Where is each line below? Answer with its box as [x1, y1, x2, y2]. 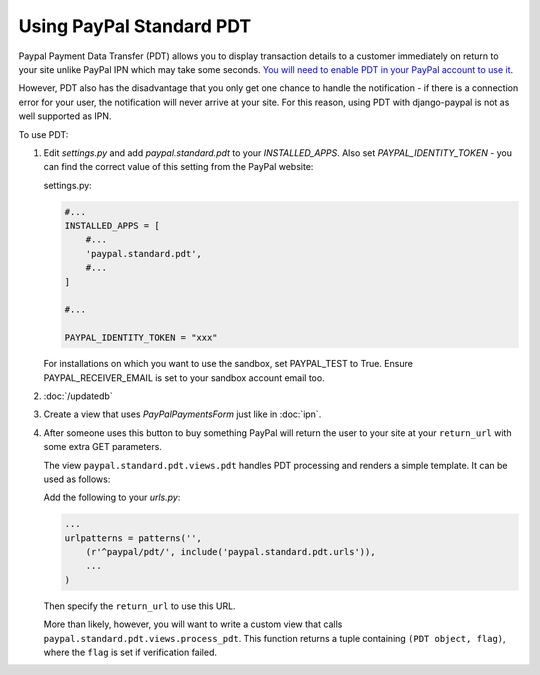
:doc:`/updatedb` [43, 390, 114, 402]
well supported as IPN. [18, 110, 112, 122]
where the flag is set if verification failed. [43, 646, 218, 658]
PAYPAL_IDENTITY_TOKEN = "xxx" [64, 332, 219, 344]
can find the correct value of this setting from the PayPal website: [43, 161, 314, 173]
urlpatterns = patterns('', [64, 532, 202, 544]
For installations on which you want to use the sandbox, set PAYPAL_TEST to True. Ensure [43, 358, 414, 370]
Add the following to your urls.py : [43, 491, 181, 504]
